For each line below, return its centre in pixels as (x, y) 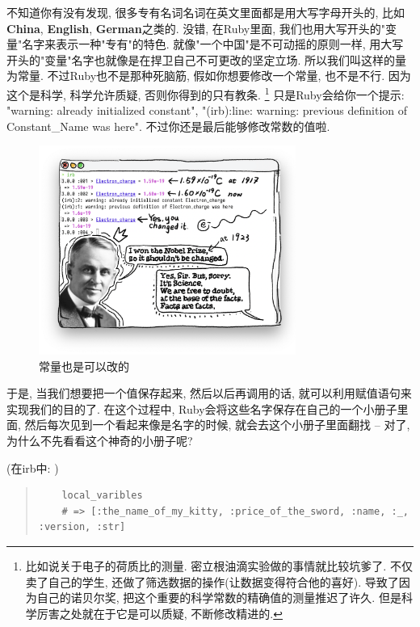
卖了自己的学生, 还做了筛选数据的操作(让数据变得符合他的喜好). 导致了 (212, 581)
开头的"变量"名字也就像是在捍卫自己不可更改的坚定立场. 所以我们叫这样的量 (207, 59)
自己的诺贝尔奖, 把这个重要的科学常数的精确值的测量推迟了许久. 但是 (219, 598)
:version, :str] (82, 527)
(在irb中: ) (33, 467)
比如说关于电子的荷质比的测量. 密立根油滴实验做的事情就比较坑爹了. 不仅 (219, 566)
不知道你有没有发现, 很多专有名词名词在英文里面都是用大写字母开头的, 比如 (206, 12)
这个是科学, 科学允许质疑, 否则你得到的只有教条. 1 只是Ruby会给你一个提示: (206, 93)
